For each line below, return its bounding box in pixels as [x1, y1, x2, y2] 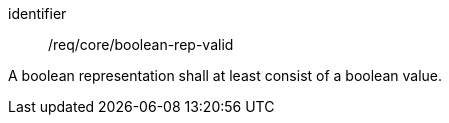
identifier [8, 5, 67, 22]
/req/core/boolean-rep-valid [48, 36, 234, 53]
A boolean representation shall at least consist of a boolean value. [8, 67, 442, 84]
